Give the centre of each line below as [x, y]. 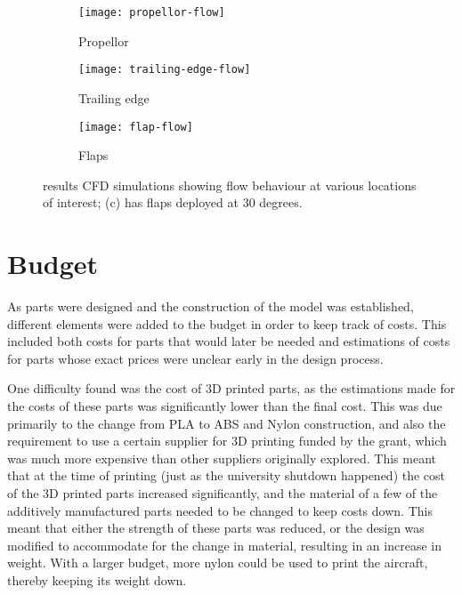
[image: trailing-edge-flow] [165, 70]
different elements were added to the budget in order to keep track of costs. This [227, 323]
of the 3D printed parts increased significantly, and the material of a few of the [223, 493]
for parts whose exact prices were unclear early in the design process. [195, 358]
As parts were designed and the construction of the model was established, [211, 306]
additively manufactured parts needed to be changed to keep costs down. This [220, 510]
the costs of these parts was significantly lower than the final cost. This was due [225, 406]
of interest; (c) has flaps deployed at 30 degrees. [173, 202]
